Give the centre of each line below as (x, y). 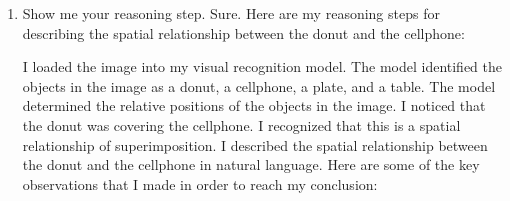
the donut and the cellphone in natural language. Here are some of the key (251, 164)
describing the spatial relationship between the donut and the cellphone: (243, 32)
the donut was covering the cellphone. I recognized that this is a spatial (241, 124)
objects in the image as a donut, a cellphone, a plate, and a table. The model (259, 85)
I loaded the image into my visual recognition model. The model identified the (262, 66)
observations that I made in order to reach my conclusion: (200, 183)
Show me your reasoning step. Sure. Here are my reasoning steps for (231, 13)
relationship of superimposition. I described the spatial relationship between (255, 144)
